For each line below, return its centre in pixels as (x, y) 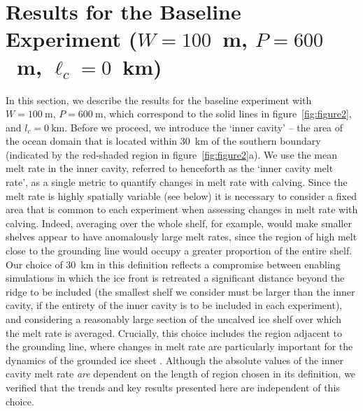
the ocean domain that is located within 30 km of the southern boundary (163, 141)
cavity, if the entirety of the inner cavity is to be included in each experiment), (174, 305)
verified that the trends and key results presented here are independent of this (173, 387)
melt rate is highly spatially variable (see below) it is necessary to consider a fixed (181, 195)
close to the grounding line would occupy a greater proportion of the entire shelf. (179, 251)
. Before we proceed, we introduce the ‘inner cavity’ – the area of (204, 127)
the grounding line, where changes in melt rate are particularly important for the (179, 346)
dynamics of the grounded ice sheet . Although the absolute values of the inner (175, 360)
